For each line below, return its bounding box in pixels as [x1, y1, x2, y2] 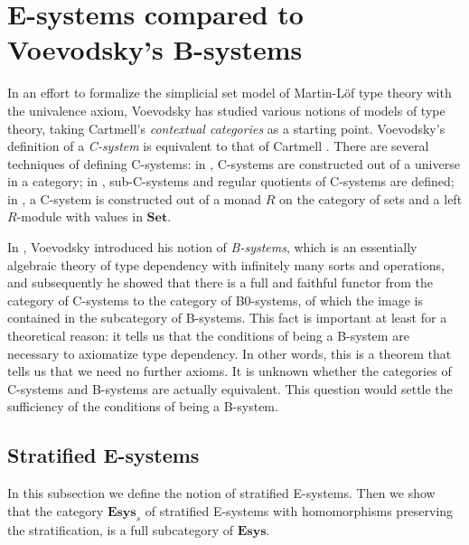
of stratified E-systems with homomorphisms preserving [145, 501, 454, 520]
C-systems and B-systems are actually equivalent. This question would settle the [7, 379, 453, 398]
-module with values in [16, 207, 143, 226]
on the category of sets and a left [279, 189, 463, 208]
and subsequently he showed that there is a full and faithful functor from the [7, 273, 434, 292]
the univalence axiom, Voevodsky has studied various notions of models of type [7, 100, 446, 119]
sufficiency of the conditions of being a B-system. [7, 397, 278, 416]
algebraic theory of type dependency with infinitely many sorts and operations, [7, 255, 445, 274]
